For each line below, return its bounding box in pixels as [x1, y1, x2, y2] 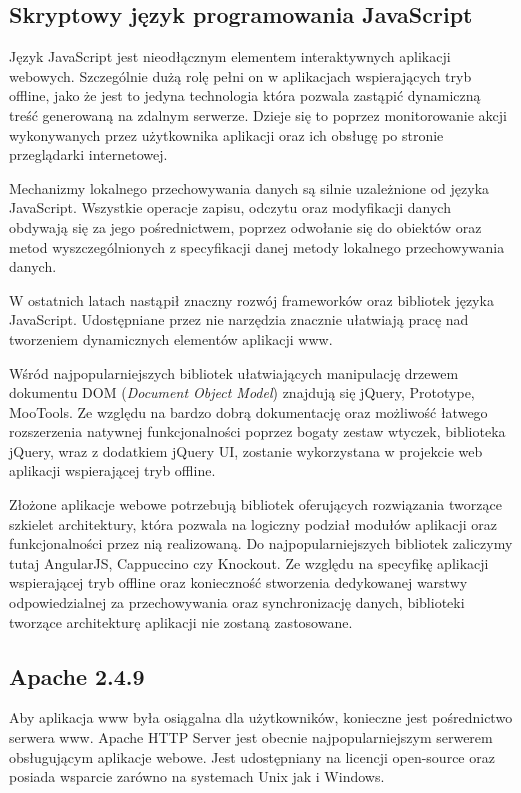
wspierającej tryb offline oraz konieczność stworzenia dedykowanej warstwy [9, 572, 468, 593]
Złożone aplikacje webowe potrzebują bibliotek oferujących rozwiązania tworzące [9, 494, 502, 515]
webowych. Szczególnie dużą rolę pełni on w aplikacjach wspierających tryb [9, 65, 472, 86]
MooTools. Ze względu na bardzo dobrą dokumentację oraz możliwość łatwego [9, 401, 488, 422]
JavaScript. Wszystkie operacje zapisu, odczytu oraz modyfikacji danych [9, 197, 451, 218]
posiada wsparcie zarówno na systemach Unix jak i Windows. [9, 766, 385, 787]
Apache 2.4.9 [9, 660, 145, 691]
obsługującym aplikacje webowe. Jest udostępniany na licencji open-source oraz [9, 746, 495, 767]
